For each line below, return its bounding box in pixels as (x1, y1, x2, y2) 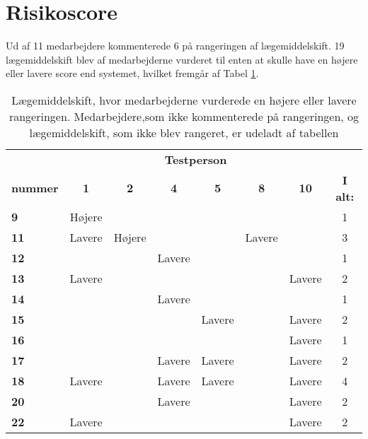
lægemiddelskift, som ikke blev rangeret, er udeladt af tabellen (29, 124, 339, 141)
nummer (11, 180, 59, 197)
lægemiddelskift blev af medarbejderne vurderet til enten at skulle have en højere (6, 52, 358, 66)
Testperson (164, 151, 227, 168)
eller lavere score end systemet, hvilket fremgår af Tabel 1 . (6, 66, 259, 81)
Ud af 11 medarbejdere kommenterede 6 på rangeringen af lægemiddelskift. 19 (6, 38, 345, 53)
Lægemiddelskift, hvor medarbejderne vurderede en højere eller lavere (11, 91, 357, 108)
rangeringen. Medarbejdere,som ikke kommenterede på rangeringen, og (8, 107, 360, 124)
